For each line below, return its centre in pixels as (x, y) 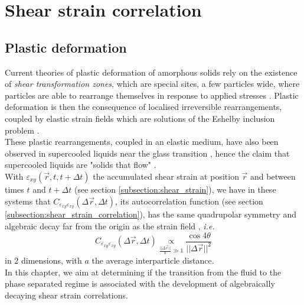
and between (273, 176)
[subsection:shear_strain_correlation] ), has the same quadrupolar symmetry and (151, 214)
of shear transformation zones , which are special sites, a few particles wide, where (152, 84)
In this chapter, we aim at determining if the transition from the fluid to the (143, 272)
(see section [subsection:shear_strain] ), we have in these (175, 189)
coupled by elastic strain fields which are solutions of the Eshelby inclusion (140, 118)
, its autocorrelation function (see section (189, 201)
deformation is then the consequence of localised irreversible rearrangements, (143, 107)
